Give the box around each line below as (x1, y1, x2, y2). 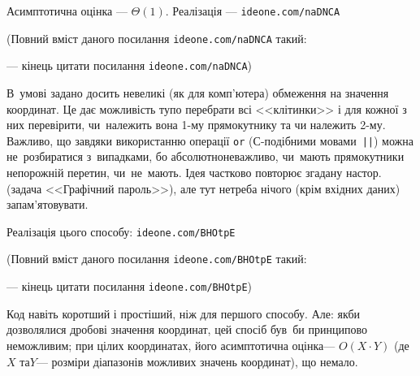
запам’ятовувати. (6, 196, 89, 213)
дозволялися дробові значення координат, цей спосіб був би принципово (6, 321, 367, 338)
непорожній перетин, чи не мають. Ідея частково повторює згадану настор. (6, 164, 382, 180)
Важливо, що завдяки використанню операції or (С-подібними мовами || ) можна (6, 132, 414, 149)
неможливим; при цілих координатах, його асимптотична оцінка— (6, 336, 336, 353)
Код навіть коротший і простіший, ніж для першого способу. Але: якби (6, 305, 361, 322)
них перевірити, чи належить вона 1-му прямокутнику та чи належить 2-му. (6, 116, 386, 133)
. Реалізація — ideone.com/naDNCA (165, 2, 340, 19)
